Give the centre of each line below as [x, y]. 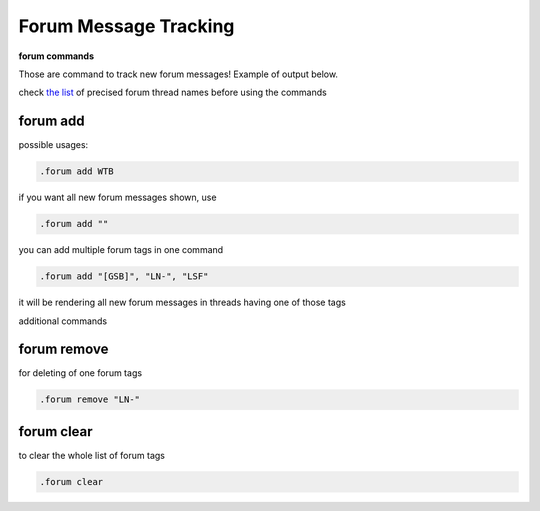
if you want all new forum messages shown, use [117, 197]
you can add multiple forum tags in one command [121, 250]
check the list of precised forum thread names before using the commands [172, 92]
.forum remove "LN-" [89, 399]
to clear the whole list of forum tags [91, 455]
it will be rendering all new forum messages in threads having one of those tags [182, 302]
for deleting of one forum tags [80, 373]
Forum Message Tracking [126, 26]
